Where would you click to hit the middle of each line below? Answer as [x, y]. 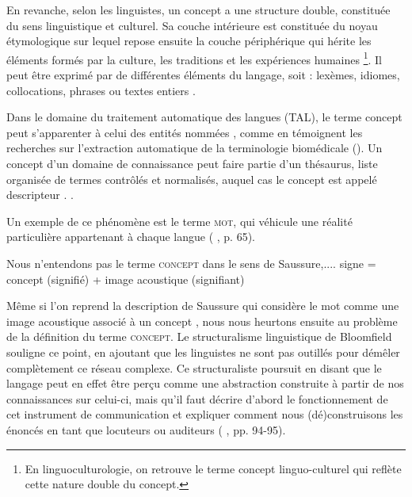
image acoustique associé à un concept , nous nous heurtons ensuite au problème [202, 321]
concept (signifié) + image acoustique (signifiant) [126, 279]
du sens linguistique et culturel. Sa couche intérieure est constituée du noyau [192, 25]
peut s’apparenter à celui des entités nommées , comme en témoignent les [185, 132]
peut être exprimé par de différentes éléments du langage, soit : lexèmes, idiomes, [203, 75]
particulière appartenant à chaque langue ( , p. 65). [131, 237]
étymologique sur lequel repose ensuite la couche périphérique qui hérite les [189, 41]
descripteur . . [40, 195]
